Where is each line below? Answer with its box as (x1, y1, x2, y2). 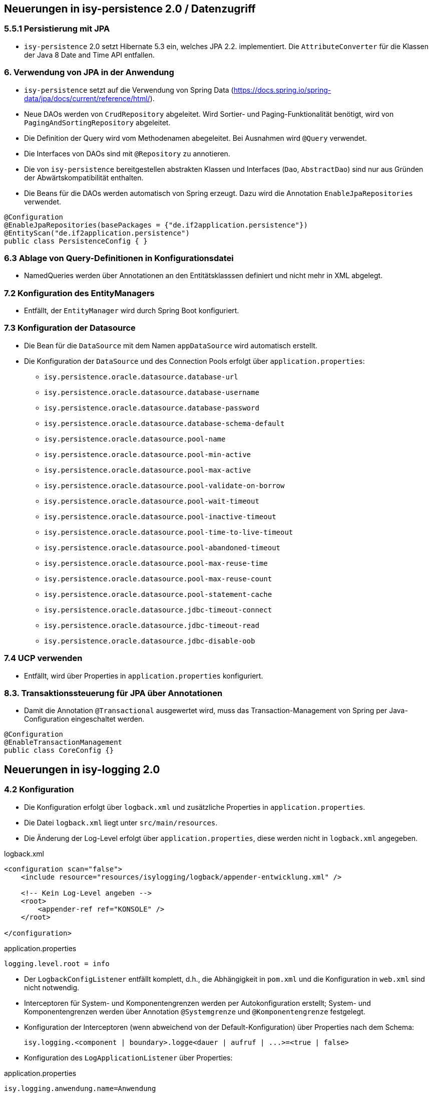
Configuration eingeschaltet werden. (24, 715, 145, 724)
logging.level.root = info (4, 959, 110, 968)
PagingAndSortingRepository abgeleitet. (24, 118, 171, 127)
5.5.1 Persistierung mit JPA (4, 24, 110, 34)
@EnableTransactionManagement (4, 738, 123, 747)
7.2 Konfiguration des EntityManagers (4, 288, 155, 298)
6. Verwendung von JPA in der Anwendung (4, 67, 174, 78)
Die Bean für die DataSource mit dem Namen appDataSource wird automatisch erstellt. (24, 341, 317, 350)
